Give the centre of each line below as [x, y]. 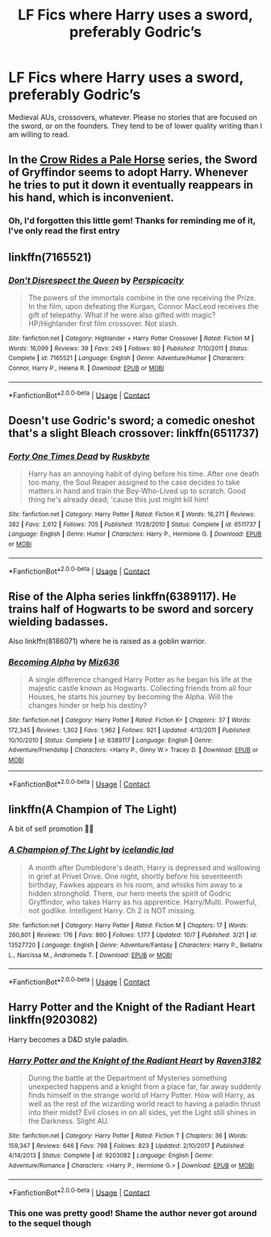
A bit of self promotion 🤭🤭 [51, 829]
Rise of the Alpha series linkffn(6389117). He [122, 596]
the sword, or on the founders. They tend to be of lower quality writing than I [135, 125]
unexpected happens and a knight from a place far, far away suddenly [145, 1087]
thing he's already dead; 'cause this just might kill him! [118, 499]
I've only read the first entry [64, 231]
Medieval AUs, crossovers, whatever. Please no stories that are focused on [133, 117]
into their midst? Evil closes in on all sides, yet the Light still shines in [142, 1112]
